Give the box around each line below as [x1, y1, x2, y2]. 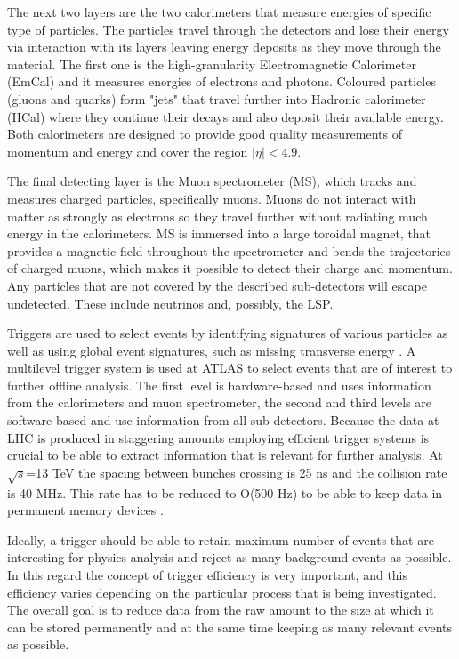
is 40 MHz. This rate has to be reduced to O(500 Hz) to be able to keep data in [7, 483, 443, 502]
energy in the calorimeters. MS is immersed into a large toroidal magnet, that [7, 224, 431, 243]
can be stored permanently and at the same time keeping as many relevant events [7, 617, 453, 636]
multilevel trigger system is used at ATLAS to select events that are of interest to [7, 358, 453, 377]
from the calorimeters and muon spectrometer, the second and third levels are [7, 393, 431, 412]
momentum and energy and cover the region [7, 141, 248, 160]
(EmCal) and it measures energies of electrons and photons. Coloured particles [7, 72, 436, 91]
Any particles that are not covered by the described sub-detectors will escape [7, 276, 427, 294]
